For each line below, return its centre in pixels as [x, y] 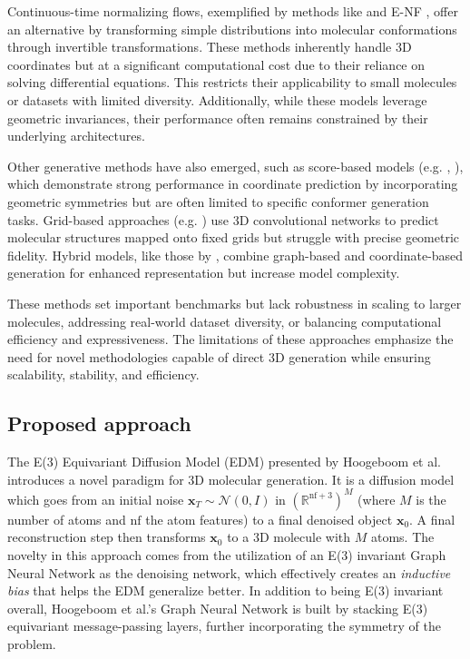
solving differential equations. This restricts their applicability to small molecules [232, 82]
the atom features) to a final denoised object [269, 519]
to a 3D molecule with [289, 537]
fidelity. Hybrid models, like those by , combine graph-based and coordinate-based [235, 255]
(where [377, 499]
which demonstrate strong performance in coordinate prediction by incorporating [233, 184]
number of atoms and [67, 519]
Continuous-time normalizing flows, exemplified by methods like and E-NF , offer [233, 11]
